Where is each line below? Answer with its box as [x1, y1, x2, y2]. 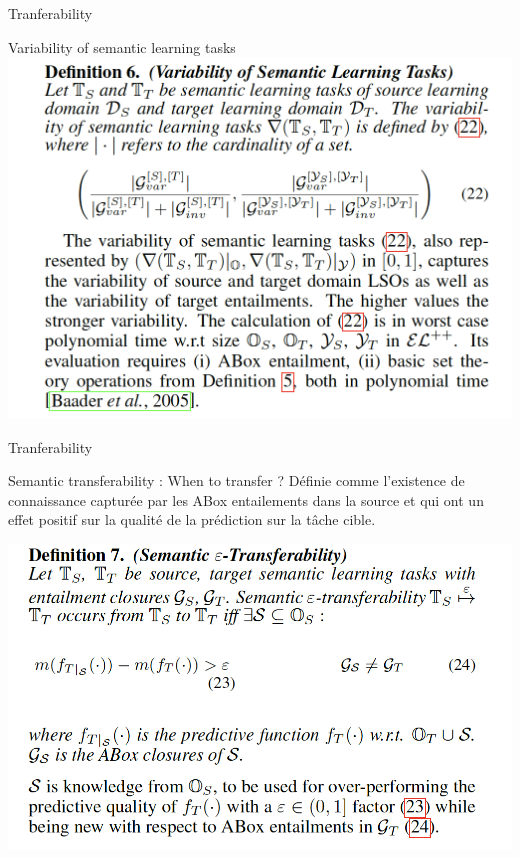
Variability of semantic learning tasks [8, 36, 236, 57]
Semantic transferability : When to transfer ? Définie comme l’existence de [8, 470, 465, 491]
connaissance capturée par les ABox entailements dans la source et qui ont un [8, 489, 484, 510]
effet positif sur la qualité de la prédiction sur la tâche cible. [8, 509, 376, 530]
